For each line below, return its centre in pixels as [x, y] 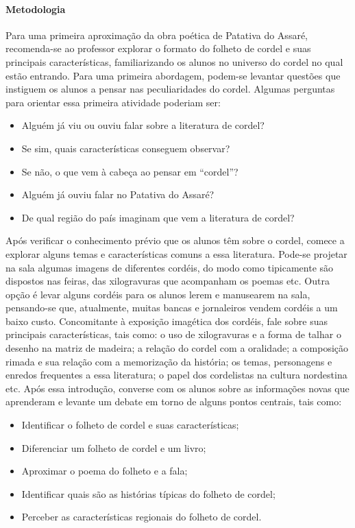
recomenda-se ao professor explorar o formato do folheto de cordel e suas [158, 48]
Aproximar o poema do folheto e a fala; [105, 471]
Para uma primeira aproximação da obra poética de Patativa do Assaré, [157, 35]
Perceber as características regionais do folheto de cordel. [142, 517]
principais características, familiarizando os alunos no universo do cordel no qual [174, 61]
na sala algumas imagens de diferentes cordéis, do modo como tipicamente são [170, 267]
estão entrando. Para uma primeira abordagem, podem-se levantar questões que [173, 75]
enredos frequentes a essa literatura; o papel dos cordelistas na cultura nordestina [176, 375]
